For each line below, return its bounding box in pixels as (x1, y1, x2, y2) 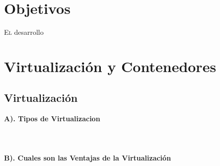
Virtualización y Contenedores (4, 56, 217, 76)
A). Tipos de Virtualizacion (4, 113, 100, 124)
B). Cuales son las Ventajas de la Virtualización (4, 152, 171, 163)
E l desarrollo (4, 27, 44, 37)
